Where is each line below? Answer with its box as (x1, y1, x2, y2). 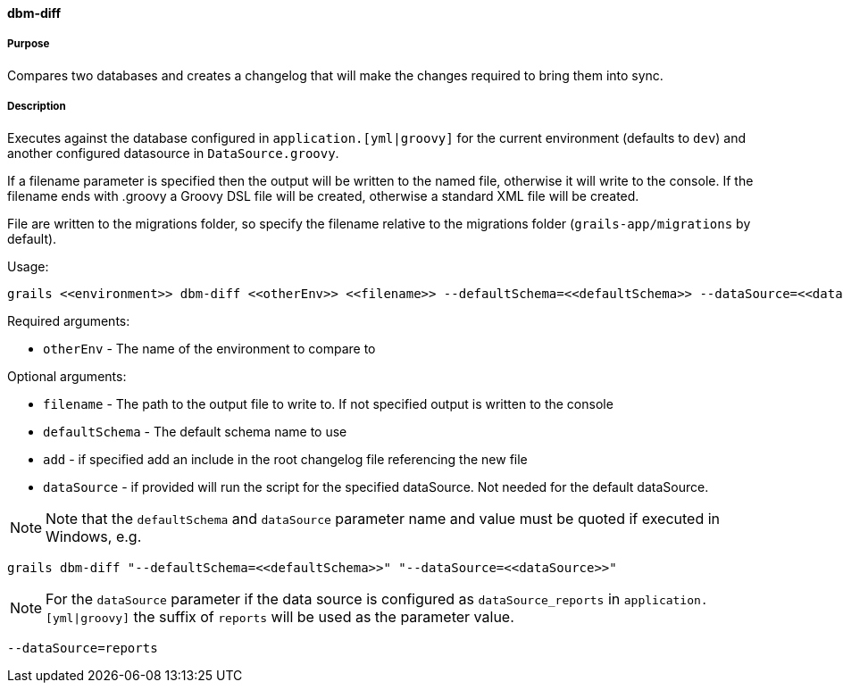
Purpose (7, 37, 50, 51)
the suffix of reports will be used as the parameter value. (133, 607, 514, 626)
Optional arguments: (7, 368, 127, 384)
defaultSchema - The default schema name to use (43, 423, 347, 439)
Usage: (7, 258, 49, 274)
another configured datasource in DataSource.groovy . (7, 145, 339, 161)
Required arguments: (7, 312, 130, 328)
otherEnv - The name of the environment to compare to (43, 340, 376, 356)
